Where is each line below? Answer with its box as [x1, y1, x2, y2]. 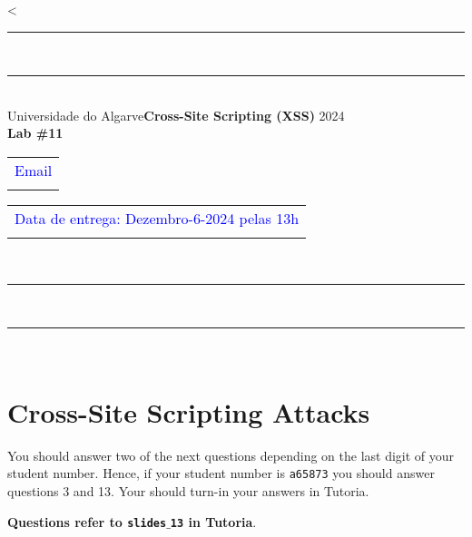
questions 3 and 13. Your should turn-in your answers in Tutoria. [7, 482, 369, 501]
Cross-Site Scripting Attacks [7, 393, 370, 430]
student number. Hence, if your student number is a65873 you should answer [7, 464, 435, 483]
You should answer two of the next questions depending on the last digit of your [7, 445, 455, 464]
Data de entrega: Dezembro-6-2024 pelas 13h [15, 207, 300, 229]
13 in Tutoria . [170, 512, 257, 531]
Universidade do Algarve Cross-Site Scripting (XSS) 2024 [7, 105, 345, 124]
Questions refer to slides [7, 512, 167, 531]
